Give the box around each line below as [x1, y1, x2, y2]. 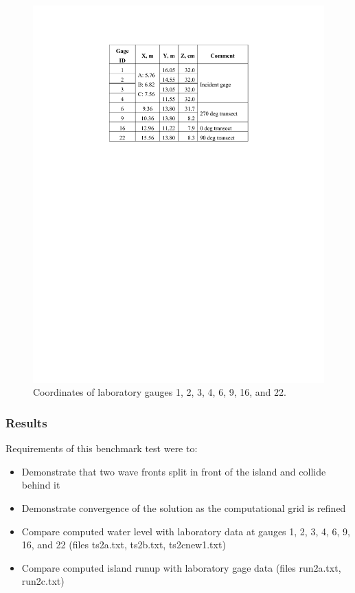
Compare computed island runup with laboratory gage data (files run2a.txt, [21, 560, 341, 574]
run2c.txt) [21, 574, 65, 588]
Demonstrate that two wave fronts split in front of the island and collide [21, 464, 326, 478]
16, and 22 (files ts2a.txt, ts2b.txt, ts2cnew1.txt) [21, 537, 226, 552]
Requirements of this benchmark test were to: [5, 441, 198, 456]
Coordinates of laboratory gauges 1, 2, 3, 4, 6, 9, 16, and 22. [33, 385, 286, 399]
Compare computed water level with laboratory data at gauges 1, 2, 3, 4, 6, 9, [21, 524, 350, 538]
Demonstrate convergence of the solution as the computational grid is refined [21, 501, 346, 515]
